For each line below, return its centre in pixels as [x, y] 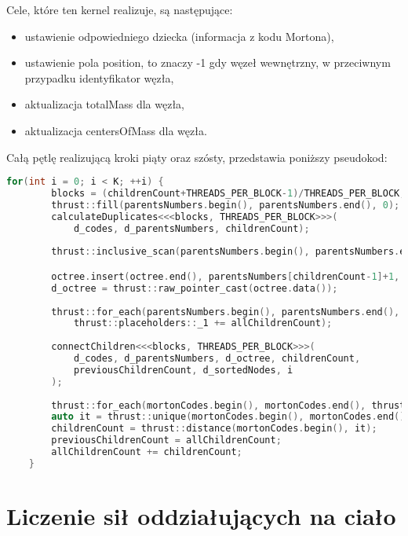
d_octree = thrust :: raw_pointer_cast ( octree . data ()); [195, 288]
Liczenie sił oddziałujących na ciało [201, 516]
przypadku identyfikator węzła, [99, 77]
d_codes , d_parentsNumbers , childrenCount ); [191, 228]
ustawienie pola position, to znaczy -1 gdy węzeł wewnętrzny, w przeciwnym [208, 62]
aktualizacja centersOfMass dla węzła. [116, 130]
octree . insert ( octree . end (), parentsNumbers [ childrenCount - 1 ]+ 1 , [226, 276]
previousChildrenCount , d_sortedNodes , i [183, 370]
